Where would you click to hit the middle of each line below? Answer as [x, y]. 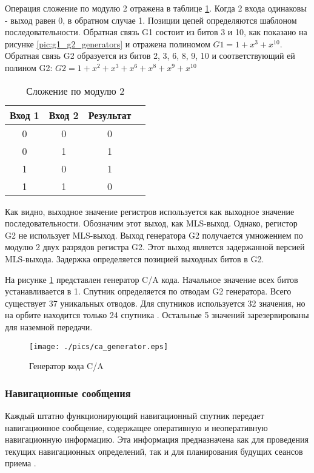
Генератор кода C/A [66, 366]
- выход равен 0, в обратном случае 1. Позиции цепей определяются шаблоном [151, 20]
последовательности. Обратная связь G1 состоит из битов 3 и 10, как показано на [156, 32]
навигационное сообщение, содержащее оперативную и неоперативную [136, 427]
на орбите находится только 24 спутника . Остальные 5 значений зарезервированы [157, 315]
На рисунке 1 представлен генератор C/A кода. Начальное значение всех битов [152, 279]
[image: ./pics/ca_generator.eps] [99, 346]
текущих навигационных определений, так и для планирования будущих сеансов [154, 451]
